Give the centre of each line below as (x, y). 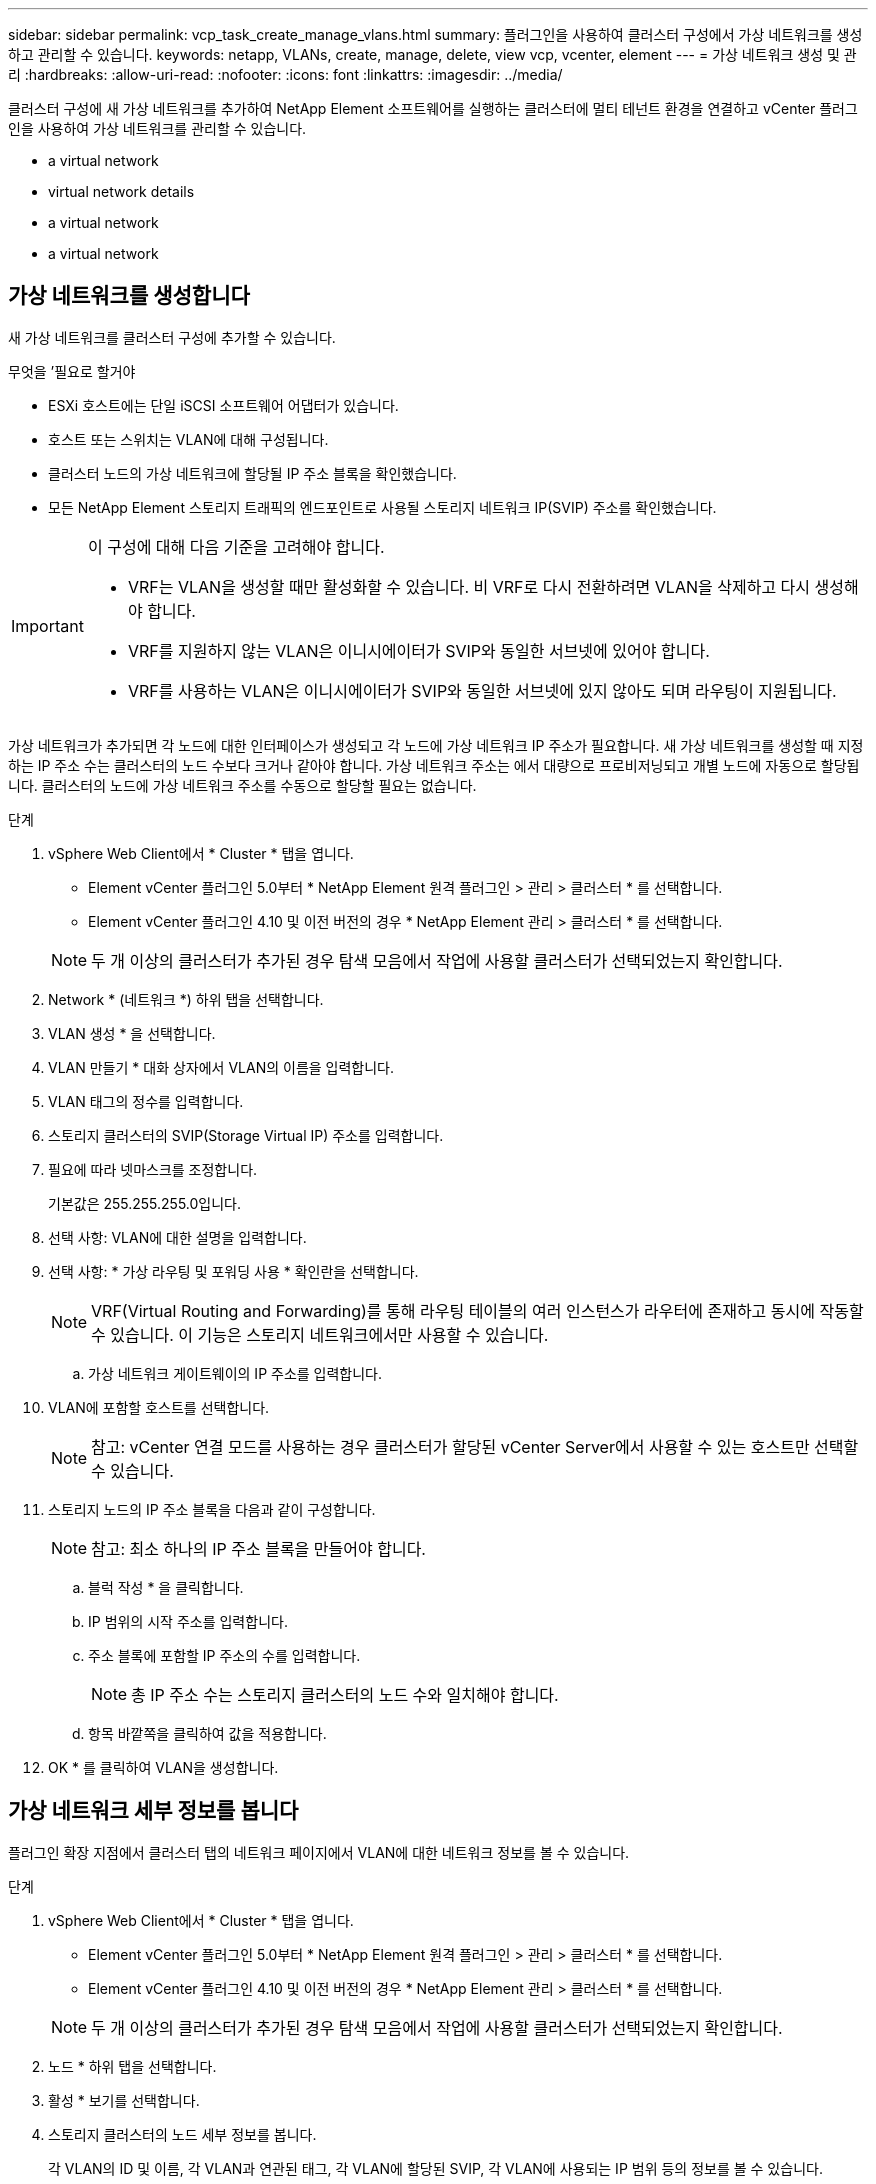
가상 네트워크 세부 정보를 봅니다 (153, 1811)
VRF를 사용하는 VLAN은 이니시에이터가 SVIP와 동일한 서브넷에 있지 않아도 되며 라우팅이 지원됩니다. (482, 690)
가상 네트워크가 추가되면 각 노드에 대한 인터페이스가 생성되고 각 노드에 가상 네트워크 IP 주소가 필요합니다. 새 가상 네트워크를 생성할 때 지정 (436, 745)
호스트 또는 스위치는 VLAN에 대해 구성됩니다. (188, 439)
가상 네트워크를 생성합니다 (129, 296)
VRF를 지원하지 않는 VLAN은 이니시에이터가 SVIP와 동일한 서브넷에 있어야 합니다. (418, 650)
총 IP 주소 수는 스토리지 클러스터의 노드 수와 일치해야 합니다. (345, 1694)
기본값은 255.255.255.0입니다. (145, 1203)
